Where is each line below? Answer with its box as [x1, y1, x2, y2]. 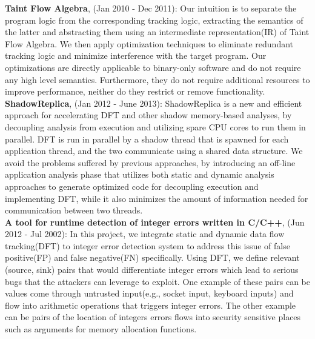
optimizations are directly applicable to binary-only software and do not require [5, 61, 301, 73]
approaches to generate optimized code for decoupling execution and [5, 180, 259, 192]
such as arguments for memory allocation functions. [5, 323, 197, 335]
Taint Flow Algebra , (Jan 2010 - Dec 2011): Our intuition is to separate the [5, 2, 297, 14]
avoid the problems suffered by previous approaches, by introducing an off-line [5, 156, 296, 169]
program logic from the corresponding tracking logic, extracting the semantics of [5, 13, 303, 26]
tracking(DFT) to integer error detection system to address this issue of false [5, 239, 290, 252]
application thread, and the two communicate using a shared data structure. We [5, 144, 303, 157]
